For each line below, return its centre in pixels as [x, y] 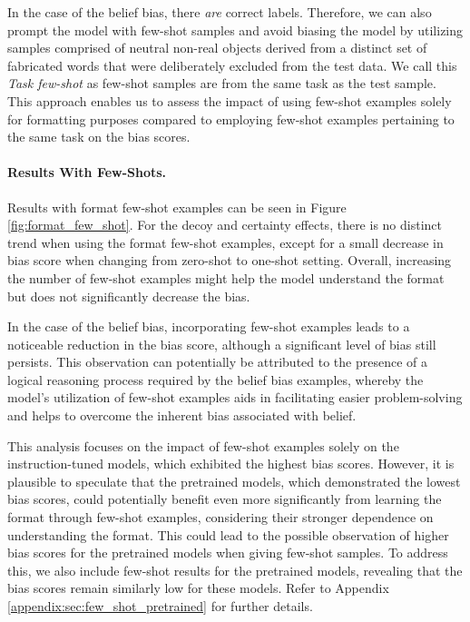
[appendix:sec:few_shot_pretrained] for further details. [160, 606]
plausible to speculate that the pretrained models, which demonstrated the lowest [234, 481]
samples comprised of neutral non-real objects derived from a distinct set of [217, 48]
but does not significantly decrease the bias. [129, 296]
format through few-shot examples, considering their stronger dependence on [220, 517]
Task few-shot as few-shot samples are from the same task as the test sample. [222, 83]
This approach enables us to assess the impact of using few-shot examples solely [230, 100]
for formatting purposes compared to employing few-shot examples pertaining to [231, 118]
